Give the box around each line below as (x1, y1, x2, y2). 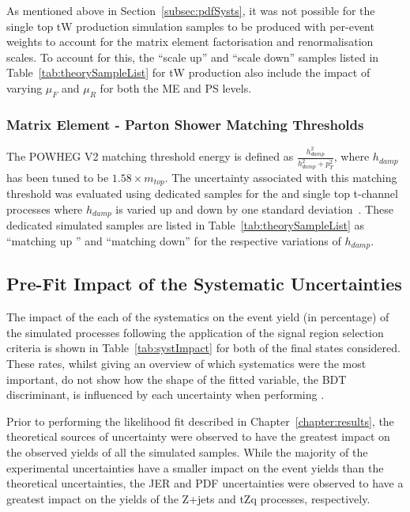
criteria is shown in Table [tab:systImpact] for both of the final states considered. (6, 339, 401, 356)
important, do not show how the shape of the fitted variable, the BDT (6, 370, 347, 387)
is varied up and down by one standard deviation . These (115, 200, 393, 217)
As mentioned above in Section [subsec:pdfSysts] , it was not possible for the (6, 2, 375, 18)
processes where (6, 200, 83, 217)
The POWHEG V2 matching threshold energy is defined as (6, 148, 294, 165)
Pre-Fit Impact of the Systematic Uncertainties (6, 271, 402, 296)
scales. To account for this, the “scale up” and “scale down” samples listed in (6, 48, 379, 65)
